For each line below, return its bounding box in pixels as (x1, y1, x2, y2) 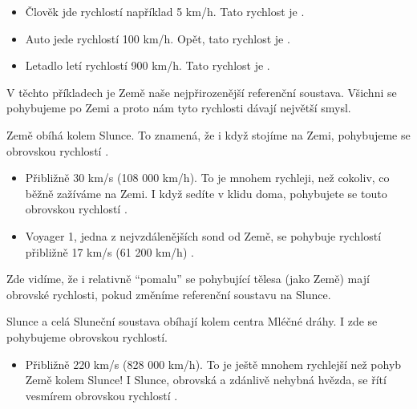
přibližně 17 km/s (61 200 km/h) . (25, 243, 194, 260)
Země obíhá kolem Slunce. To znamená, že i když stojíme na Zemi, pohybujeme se (6, 126, 411, 143)
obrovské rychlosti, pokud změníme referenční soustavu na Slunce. (6, 285, 331, 302)
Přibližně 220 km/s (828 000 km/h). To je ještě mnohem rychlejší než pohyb (25, 355, 402, 372)
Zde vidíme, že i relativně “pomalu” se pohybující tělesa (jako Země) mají (6, 270, 370, 287)
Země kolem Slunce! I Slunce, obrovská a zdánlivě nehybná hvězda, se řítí (25, 371, 387, 388)
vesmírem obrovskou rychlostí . (25, 387, 178, 403)
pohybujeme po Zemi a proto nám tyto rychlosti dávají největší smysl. (6, 99, 351, 116)
